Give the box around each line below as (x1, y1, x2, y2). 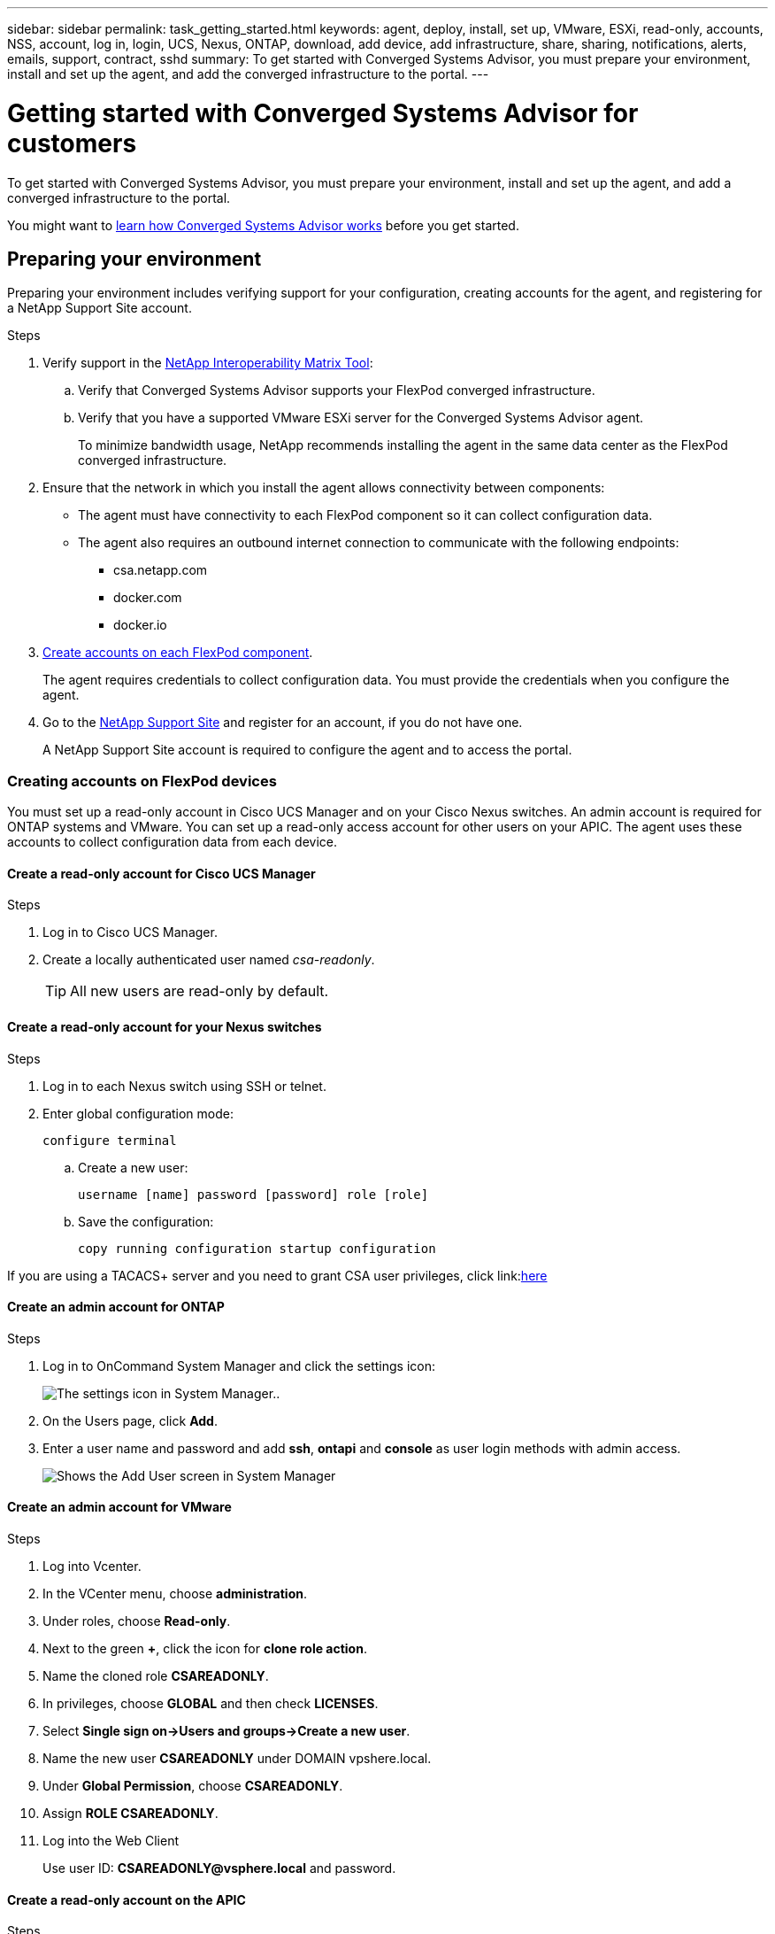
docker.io (113, 617, 167, 633)
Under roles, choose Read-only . (42, 1613, 231, 1628)
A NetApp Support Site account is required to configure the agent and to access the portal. (42, 742, 572, 758)
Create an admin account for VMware (7, 1499, 232, 1515)
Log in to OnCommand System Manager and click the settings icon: (42, 1358, 435, 1373)
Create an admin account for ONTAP (7, 1299, 225, 1315)
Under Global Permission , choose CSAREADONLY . (42, 1777, 343, 1793)
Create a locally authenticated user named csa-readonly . (42, 952, 375, 968)
